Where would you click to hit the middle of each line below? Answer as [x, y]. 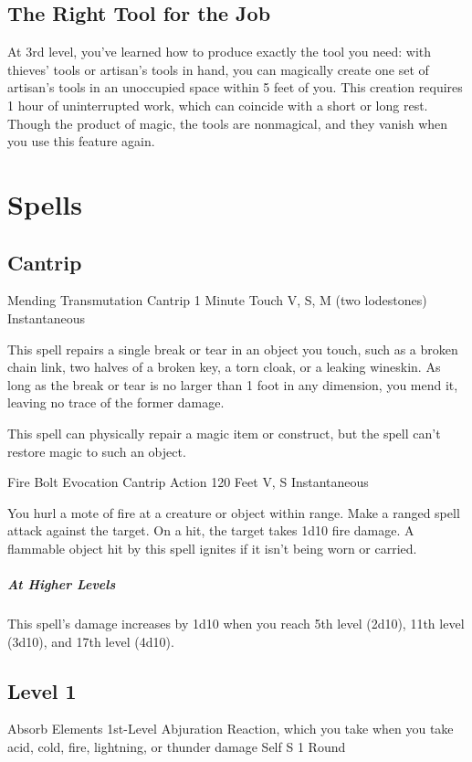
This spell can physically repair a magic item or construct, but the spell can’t [224, 433]
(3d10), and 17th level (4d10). [91, 641]
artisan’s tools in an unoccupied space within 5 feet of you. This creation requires [235, 87]
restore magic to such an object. [97, 451]
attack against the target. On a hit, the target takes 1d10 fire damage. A [211, 530]
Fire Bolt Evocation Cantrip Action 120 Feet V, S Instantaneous [188, 482]
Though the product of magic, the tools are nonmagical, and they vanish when [228, 123]
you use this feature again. [81, 141]
